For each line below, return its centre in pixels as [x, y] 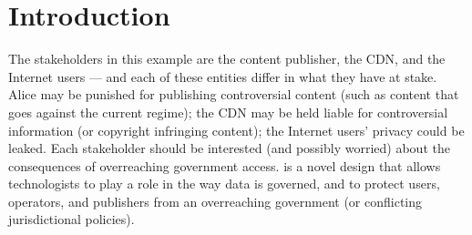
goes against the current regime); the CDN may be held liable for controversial [228, 112]
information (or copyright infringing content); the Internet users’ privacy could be [236, 130]
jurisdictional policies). [72, 219]
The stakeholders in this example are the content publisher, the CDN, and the [227, 59]
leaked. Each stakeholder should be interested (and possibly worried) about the [229, 148]
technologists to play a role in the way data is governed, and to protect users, [224, 184]
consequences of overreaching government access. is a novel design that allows [225, 165]
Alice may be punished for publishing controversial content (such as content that [234, 94]
